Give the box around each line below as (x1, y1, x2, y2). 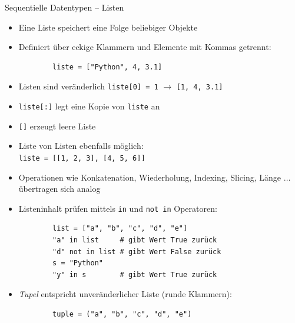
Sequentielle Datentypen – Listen (5, 1, 124, 13)
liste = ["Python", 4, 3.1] (52, 62, 163, 71)
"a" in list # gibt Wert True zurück (52, 236, 217, 245)
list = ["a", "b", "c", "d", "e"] (52, 224, 188, 233)
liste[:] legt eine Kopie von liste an (18, 100, 160, 112)
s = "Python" (52, 259, 103, 268)
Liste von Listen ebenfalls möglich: (18, 139, 144, 152)
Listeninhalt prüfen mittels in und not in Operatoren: (18, 202, 217, 214)
